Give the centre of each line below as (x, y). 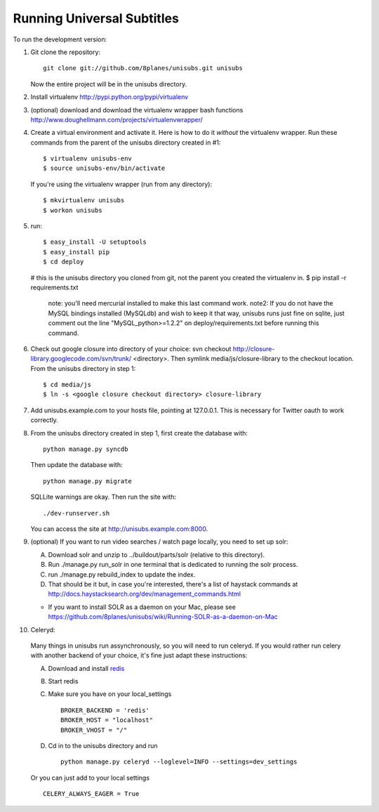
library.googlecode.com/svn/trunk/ (81, 359)
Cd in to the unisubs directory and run (103, 746)
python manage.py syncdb (86, 449)
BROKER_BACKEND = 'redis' (105, 710)
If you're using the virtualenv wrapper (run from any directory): (121, 184)
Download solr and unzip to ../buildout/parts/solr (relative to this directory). (157, 554)
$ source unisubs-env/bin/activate (104, 168)
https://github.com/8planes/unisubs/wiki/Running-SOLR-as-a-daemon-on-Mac (163, 617)
